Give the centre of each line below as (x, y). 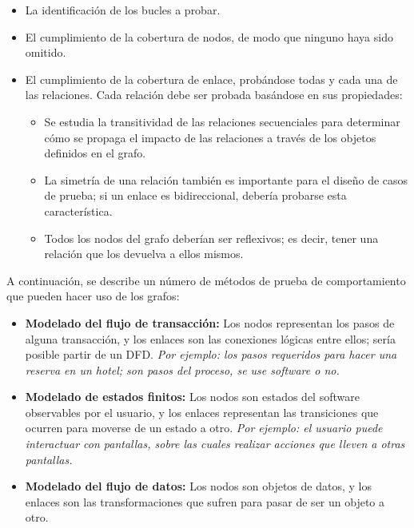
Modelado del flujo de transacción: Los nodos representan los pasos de (210, 322)
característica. (78, 210)
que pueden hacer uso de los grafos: (93, 296)
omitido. (46, 52)
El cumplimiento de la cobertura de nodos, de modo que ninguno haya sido (209, 36)
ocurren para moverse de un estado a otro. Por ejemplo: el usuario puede (204, 428)
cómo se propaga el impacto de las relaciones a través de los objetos (210, 137)
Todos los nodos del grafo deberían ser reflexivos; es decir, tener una (211, 238)
